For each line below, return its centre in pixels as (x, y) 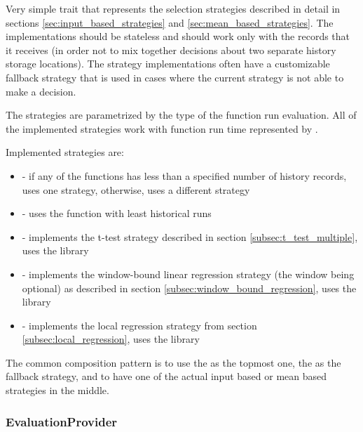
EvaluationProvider (62, 421)
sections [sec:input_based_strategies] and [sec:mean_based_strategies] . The (170, 22)
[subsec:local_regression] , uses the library (111, 339)
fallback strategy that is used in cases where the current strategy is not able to (175, 77)
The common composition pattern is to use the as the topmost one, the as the (173, 362)
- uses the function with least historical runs (117, 213)
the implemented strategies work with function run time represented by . (162, 128)
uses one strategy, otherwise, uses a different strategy (136, 189)
